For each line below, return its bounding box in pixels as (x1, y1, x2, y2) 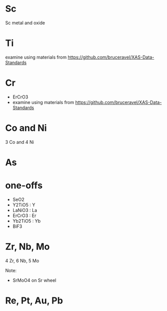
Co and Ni (5, 122, 47, 134)
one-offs (5, 180, 43, 191)
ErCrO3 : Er (12, 213, 36, 219)
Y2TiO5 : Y (12, 201, 35, 208)
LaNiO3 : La (12, 207, 37, 213)
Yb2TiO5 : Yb (12, 218, 41, 224)
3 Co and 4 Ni (5, 139, 34, 145)
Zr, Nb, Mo (5, 241, 50, 252)
